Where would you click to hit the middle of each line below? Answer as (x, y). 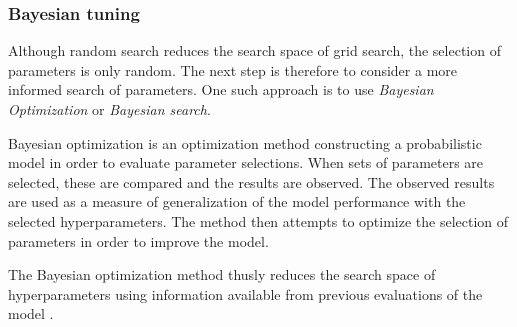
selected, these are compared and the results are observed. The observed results (251, 181)
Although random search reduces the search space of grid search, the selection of (254, 50)
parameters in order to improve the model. (138, 240)
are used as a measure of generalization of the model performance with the (237, 201)
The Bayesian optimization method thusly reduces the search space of (222, 274)
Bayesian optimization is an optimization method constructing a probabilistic (245, 142)
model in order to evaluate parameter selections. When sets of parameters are (246, 162)
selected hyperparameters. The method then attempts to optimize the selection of (258, 220)
